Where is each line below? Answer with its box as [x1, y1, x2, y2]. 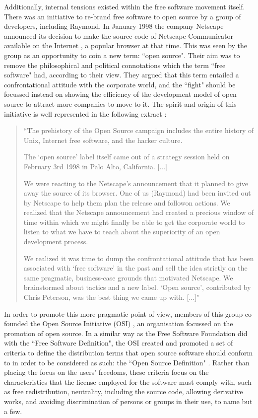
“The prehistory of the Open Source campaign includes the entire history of [23, 125, 254, 136]
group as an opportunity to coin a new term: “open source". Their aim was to [4, 50, 240, 60]
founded [4, 318, 28, 329]
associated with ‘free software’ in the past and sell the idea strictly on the [23, 263, 248, 273]
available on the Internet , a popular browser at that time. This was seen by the [4, 40, 248, 51]
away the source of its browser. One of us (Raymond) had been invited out [23, 188, 251, 198]
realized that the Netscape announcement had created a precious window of [23, 207, 254, 217]
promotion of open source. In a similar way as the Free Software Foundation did [4, 328, 248, 338]
